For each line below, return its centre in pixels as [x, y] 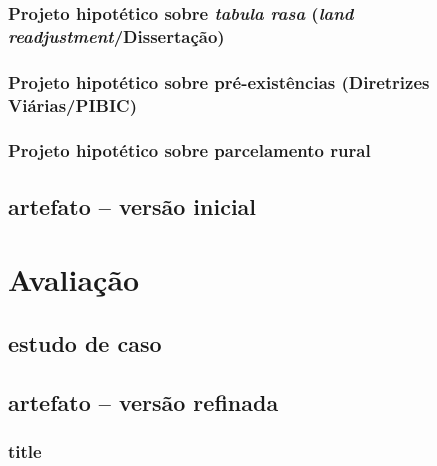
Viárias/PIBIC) [72, 104]
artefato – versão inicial [132, 205]
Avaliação [74, 279]
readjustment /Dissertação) [116, 35]
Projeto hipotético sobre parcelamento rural [189, 150]
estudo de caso [85, 342]
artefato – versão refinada [143, 401]
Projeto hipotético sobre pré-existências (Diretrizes [219, 81]
